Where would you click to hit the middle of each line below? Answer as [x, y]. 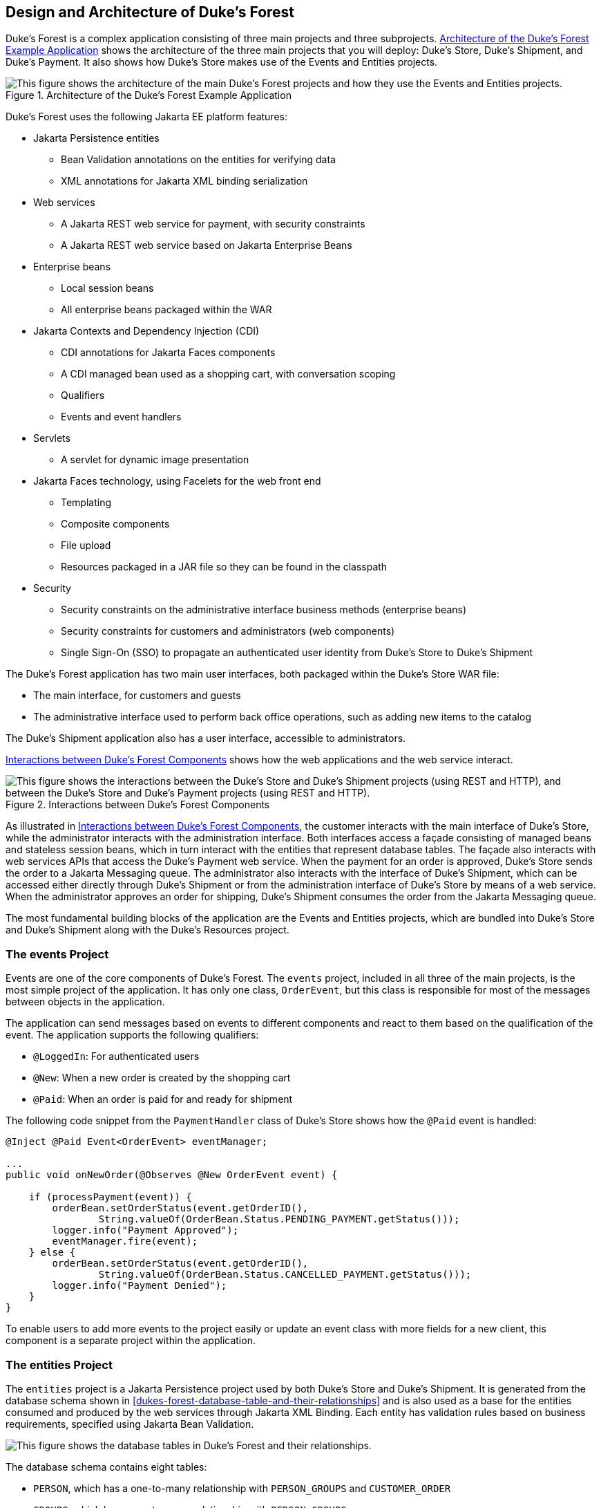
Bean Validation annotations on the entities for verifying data [198, 160]
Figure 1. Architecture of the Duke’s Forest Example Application [149, 95]
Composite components [115, 524]
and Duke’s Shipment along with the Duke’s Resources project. [147, 930]
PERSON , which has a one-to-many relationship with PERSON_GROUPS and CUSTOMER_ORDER [242, 1488]
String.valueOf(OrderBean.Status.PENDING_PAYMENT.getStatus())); [279, 1219]
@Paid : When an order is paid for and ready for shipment [163, 1099]
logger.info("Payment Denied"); [140, 1286]
